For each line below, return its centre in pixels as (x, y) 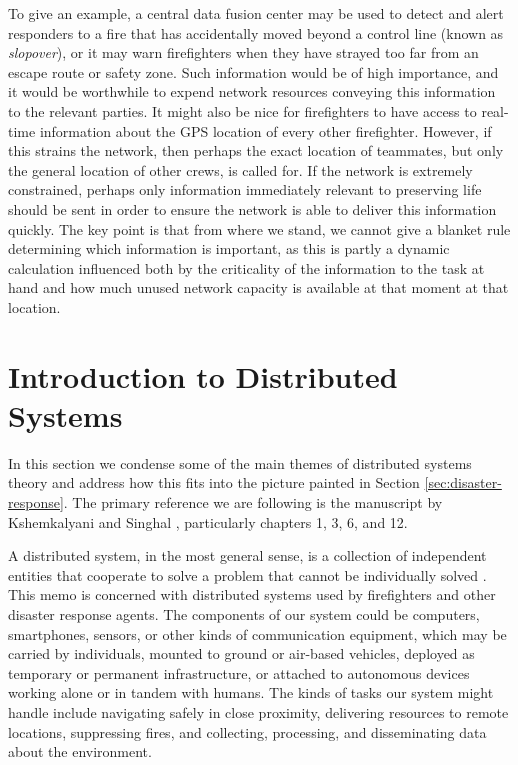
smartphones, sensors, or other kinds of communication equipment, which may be (257, 633)
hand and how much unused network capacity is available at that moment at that (258, 287)
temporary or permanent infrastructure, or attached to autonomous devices (239, 672)
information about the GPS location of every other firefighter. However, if (265, 130)
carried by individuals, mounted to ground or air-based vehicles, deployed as (241, 653)
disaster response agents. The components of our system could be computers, (244, 613)
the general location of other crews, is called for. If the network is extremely (240, 169)
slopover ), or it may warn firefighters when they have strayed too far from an (243, 52)
